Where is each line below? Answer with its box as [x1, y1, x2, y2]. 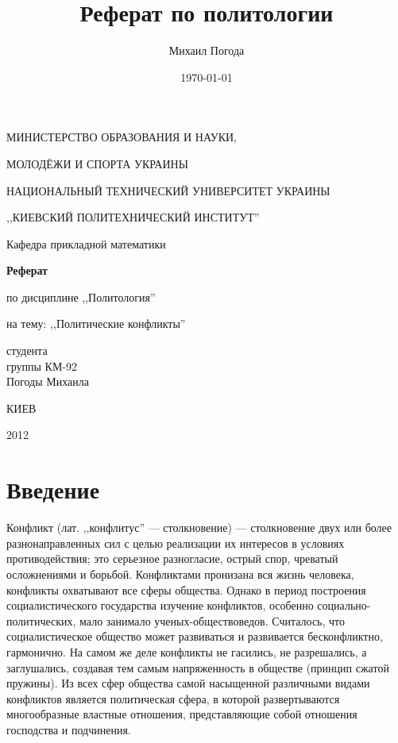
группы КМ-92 [6, 357, 78, 374]
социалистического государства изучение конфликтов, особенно [6, 597, 314, 614]
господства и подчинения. [6, 721, 131, 737]
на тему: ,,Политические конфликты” [6, 315, 186, 332]
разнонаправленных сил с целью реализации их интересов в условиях [6, 534, 345, 551]
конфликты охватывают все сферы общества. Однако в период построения [6, 581, 366, 598]
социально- [317, 597, 371, 614]
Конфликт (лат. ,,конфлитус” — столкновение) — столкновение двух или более [6, 519, 392, 536]
